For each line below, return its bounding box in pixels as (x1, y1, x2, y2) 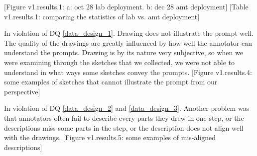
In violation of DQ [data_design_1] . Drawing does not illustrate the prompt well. (4, 28, 254, 38)
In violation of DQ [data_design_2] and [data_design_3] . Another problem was (4, 103, 250, 113)
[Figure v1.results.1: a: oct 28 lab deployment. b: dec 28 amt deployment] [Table (4, 1, 249, 11)
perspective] (4, 86, 40, 96)
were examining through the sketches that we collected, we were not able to (4, 57, 235, 67)
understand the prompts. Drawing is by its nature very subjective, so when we (4, 47, 243, 58)
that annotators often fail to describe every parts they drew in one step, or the (4, 112, 244, 123)
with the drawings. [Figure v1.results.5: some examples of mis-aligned (4, 132, 216, 143)
